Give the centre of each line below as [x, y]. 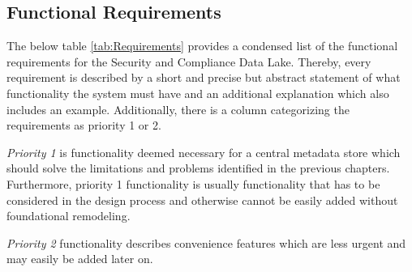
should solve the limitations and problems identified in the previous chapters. [198, 168]
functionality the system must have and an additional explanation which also [198, 93]
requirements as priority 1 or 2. [84, 125]
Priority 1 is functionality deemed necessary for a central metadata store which [204, 152]
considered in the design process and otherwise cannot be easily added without [202, 200]
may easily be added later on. [80, 259]
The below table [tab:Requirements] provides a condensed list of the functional [202, 46]
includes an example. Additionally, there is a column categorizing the [178, 109]
